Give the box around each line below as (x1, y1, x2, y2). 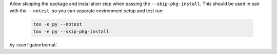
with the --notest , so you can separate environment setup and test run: (9, 8, 164, 14)
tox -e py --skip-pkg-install (33, 29, 109, 34)
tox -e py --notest (33, 21, 82, 28)
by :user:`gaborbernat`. (9, 41, 59, 48)
